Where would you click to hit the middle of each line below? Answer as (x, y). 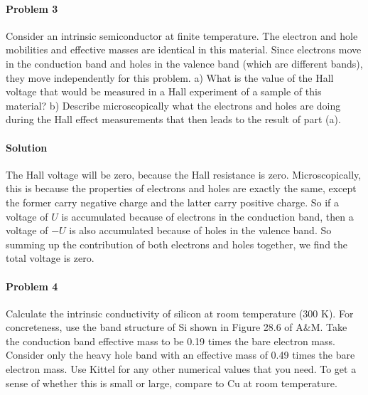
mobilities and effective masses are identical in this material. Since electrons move (184, 49)
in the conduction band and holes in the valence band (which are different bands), (184, 63)
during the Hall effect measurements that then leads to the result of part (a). (173, 119)
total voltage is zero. (50, 258)
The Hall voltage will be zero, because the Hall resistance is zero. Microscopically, (184, 174)
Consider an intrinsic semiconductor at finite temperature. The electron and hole (182, 35)
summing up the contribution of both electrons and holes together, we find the (177, 244)
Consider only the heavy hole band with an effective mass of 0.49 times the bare (180, 355)
